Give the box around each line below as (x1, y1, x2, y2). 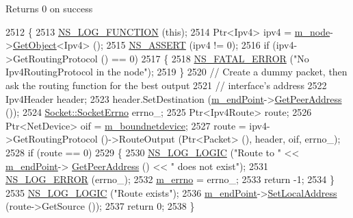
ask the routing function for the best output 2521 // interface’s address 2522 (5, 77, 327, 92)
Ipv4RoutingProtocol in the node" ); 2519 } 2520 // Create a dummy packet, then (5, 64, 348, 79)
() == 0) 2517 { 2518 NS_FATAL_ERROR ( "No (101, 51, 309, 65)
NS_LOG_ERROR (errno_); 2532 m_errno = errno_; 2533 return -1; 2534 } (5, 172, 335, 186)
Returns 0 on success (5, 1, 93, 15)
